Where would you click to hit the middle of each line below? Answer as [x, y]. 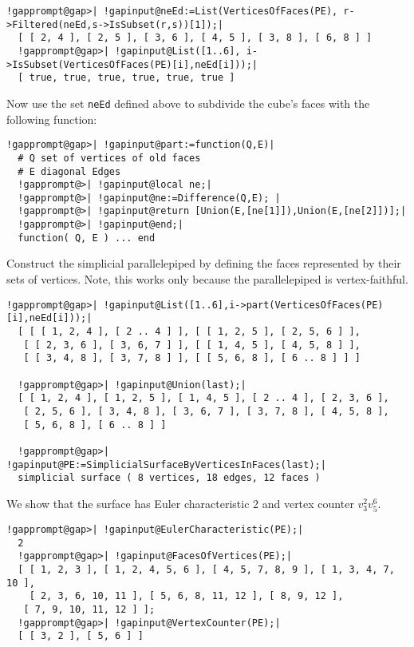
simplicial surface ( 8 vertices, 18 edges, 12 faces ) [169, 478]
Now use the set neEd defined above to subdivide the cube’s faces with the [188, 103]
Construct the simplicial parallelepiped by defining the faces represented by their [204, 263]
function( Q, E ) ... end [87, 238]
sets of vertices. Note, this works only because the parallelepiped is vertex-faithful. [207, 279]
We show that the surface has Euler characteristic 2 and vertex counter [180, 503]
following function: [52, 119]
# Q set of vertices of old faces [109, 158]
